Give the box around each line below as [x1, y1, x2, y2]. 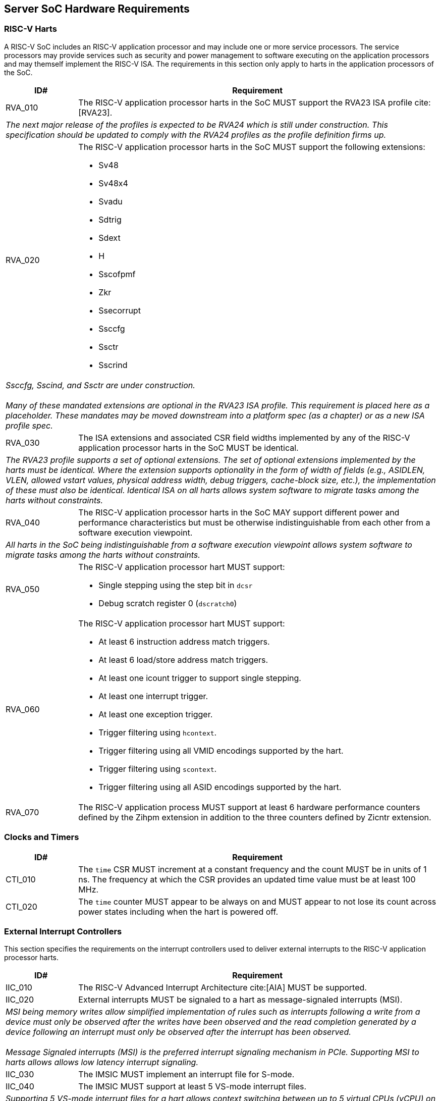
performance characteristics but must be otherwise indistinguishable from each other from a [78, 517, 430, 528]
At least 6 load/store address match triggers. [98, 654, 268, 665]
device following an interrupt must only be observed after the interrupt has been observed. [6, 1027, 351, 1037]
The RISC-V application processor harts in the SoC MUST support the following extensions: [78, 141, 425, 152]
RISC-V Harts [4, 24, 57, 34]
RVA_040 [6, 517, 40, 528]
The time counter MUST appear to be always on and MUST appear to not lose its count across [78, 896, 436, 907]
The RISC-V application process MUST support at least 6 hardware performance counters [78, 802, 420, 812]
